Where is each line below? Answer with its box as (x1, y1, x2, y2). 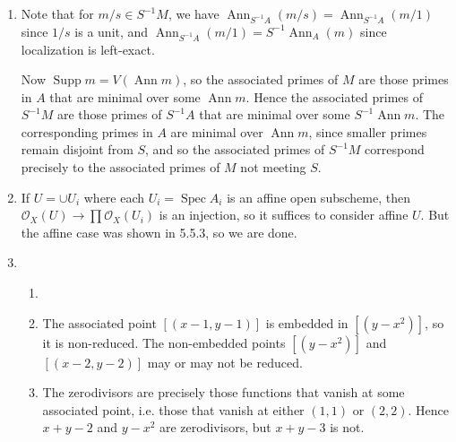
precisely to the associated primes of (21, 158, 220, 177)
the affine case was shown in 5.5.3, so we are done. (21, 222, 297, 241)
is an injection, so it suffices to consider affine (159, 205, 409, 224)
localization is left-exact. (21, 39, 155, 58)
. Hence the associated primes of (245, 87, 424, 106)
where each (83, 187, 145, 206)
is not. (330, 418, 365, 437)
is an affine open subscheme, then (227, 187, 410, 206)
